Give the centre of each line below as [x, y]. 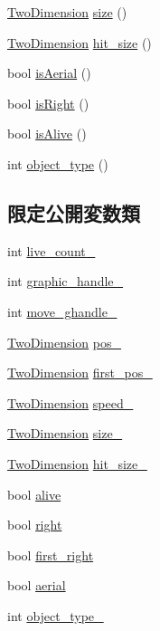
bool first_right [51, 555]
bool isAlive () [47, 134]
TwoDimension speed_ [71, 402]
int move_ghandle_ [62, 311]
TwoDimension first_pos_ [80, 373]
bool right [35, 525]
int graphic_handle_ [66, 281]
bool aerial [37, 585]
